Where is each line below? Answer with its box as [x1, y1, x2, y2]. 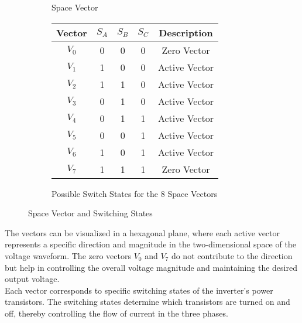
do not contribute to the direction [171, 249, 293, 261]
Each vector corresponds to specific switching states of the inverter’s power [5, 284, 273, 296]
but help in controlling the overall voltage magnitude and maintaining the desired [5, 261, 297, 273]
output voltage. [5, 273, 60, 285]
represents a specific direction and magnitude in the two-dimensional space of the [5, 238, 296, 250]
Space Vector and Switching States [28, 207, 153, 219]
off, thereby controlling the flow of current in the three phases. [5, 307, 228, 319]
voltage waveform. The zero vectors [5, 249, 131, 261]
